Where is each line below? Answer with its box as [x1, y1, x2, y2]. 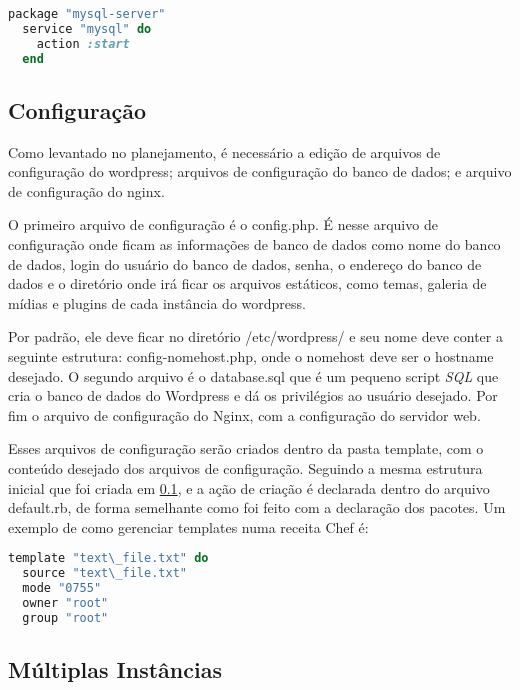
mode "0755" [22, 581, 102, 596]
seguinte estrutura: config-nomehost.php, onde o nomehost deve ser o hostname [8, 346, 494, 367]
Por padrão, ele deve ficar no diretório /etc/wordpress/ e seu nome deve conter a [8, 326, 503, 347]
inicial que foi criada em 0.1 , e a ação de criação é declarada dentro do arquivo [8, 477, 490, 498]
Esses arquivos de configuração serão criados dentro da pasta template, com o [8, 438, 484, 459]
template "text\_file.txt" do [8, 551, 209, 566]
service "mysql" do [22, 21, 152, 36]
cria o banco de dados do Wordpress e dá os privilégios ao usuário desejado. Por [8, 385, 498, 406]
